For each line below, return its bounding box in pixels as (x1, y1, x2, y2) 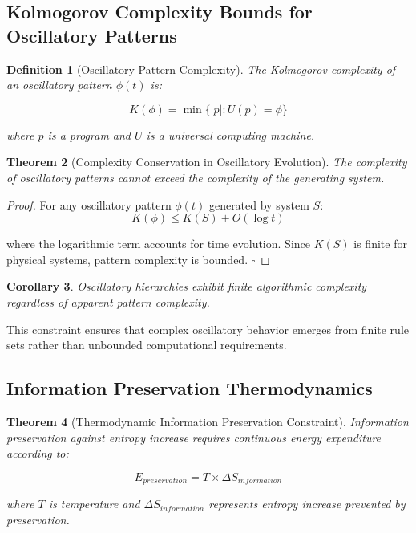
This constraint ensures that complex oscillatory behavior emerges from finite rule (6, 320, 409, 337)
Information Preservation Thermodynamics (6, 376, 373, 401)
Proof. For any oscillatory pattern (6, 196, 172, 213)
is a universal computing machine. (146, 126, 315, 143)
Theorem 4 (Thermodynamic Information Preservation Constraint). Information (6, 413, 409, 429)
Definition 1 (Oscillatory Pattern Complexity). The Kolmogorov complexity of (6, 60, 396, 77)
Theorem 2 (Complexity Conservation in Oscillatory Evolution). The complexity (6, 153, 407, 170)
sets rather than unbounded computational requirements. (6, 336, 287, 353)
